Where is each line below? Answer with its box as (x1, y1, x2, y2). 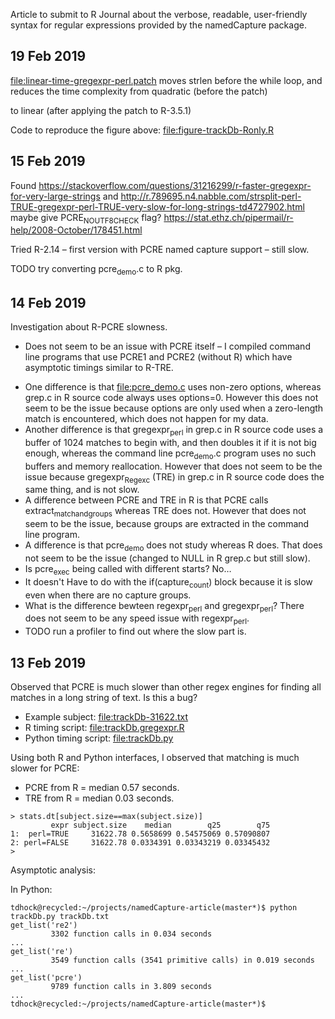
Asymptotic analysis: (10, 864, 97, 876)
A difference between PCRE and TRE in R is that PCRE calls (24, 494, 269, 506)
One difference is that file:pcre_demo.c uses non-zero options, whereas (24, 381, 322, 393)
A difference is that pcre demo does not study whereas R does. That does (24, 539, 323, 554)
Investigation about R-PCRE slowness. (10, 321, 168, 333)
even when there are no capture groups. (24, 589, 192, 601)
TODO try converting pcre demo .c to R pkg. (10, 263, 183, 278)
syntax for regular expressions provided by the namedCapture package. (10, 19, 307, 31)
